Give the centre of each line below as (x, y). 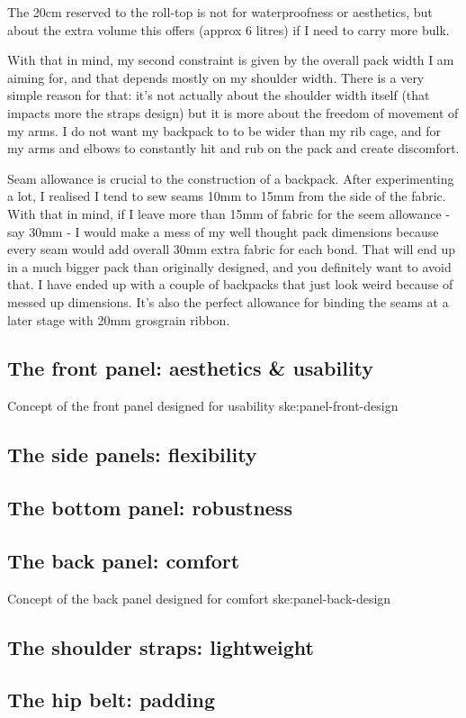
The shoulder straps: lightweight (161, 646)
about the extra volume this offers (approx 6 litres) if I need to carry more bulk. (229, 29)
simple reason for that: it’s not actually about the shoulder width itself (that (219, 95)
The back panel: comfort (124, 560)
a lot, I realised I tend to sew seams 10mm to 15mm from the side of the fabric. (227, 196)
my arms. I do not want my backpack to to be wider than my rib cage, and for (224, 130)
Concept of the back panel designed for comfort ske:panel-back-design (199, 598)
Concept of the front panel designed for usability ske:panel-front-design (203, 406)
